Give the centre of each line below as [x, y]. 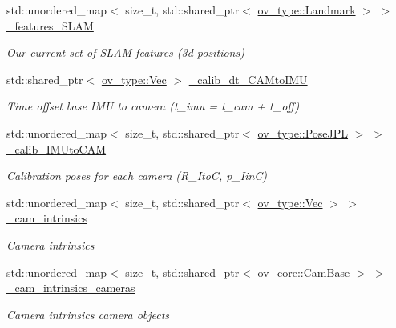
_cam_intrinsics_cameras [71, 288]
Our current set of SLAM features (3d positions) [125, 52]
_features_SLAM [50, 25]
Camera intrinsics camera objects [88, 314]
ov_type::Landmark [307, 10]
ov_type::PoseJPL [303, 132]
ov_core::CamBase [304, 272]
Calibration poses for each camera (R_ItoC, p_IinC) [137, 176]
